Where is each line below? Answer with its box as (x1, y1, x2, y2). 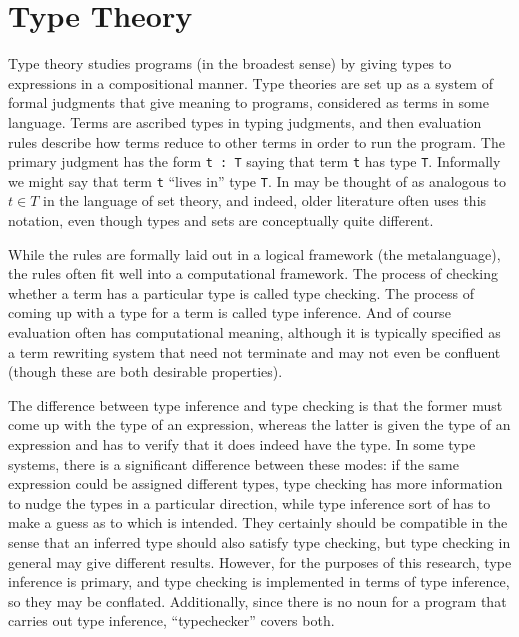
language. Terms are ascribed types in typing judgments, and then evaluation (8, 111, 482, 132)
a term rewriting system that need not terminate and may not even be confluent (8, 341, 501, 362)
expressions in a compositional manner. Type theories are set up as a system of (8, 72, 493, 93)
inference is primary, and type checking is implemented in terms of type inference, (8, 571, 510, 592)
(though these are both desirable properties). (8, 361, 283, 382)
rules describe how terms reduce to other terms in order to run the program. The (8, 131, 505, 152)
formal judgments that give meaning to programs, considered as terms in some (8, 92, 489, 113)
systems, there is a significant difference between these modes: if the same (8, 453, 459, 474)
